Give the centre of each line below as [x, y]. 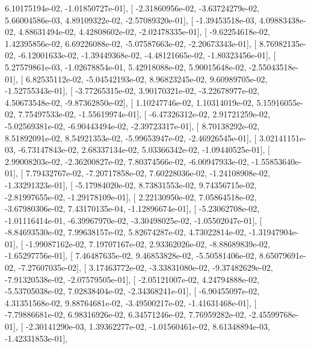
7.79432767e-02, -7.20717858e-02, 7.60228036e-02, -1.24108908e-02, [148, 173]
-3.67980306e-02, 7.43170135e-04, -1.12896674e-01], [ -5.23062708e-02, [132, 208]
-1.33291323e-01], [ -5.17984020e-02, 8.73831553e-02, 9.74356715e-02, [131, 184]
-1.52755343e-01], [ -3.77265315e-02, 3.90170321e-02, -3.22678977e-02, [132, 91]
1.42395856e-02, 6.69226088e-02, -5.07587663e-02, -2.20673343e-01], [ [131, 43]
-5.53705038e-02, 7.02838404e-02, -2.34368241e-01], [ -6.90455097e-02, [132, 291]
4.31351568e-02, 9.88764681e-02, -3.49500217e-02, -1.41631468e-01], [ [131, 302]
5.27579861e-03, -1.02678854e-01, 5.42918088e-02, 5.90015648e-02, [126, 66]
